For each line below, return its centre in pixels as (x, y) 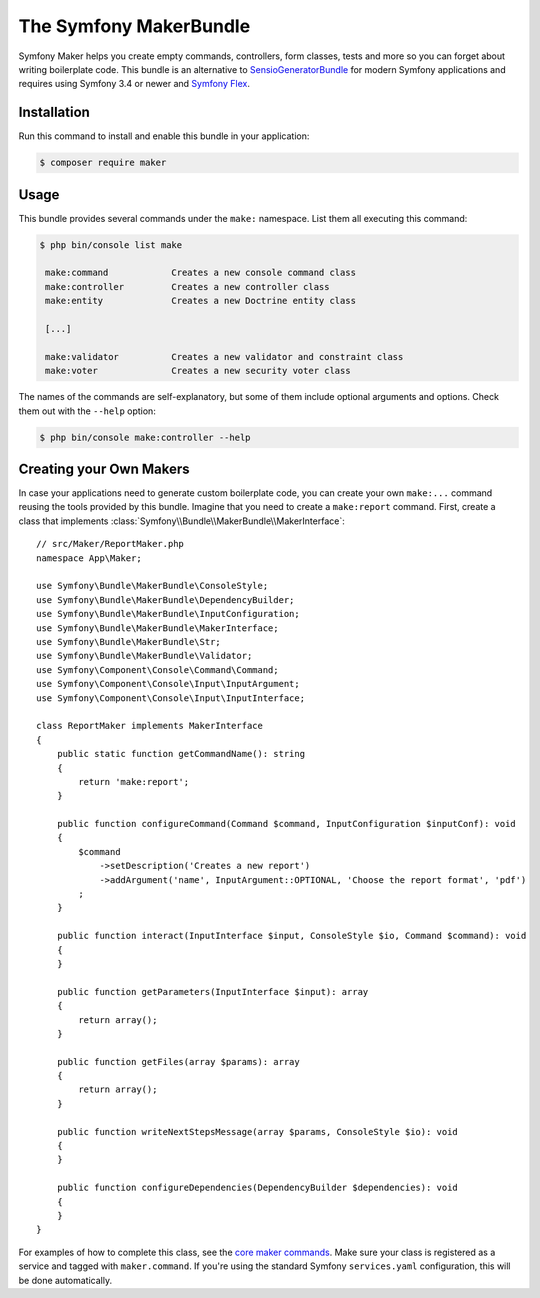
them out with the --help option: (87, 411)
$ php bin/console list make (111, 244)
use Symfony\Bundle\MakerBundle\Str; (129, 641)
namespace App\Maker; (89, 558)
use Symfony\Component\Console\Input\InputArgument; (168, 684)
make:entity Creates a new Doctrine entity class (201, 301)
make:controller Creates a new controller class (187, 286)
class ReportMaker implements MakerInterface (150, 726)
